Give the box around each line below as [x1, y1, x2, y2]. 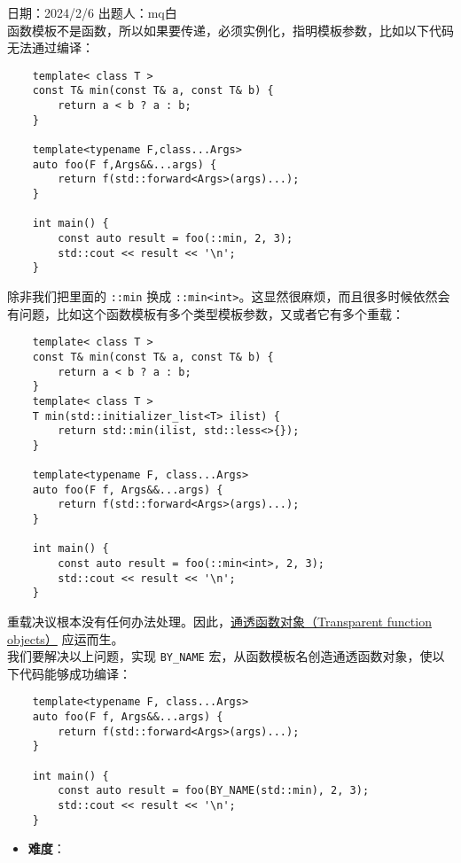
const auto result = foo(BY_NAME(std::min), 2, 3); [58, 784, 370, 797]
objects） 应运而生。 [7, 629, 124, 648]
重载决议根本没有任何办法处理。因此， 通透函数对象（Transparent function [7, 612, 432, 631]
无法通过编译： [7, 38, 94, 57]
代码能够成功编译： [19, 664, 131, 682]
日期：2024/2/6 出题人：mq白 [7, 4, 177, 21]
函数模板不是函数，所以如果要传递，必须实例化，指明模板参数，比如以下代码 [7, 20, 454, 39]
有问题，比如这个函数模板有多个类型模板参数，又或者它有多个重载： [7, 304, 404, 323]
